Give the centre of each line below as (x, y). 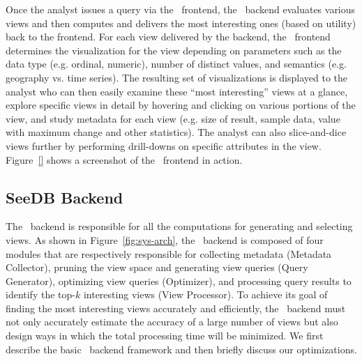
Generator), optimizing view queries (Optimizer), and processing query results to (179, 281)
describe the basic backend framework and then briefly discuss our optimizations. (181, 349)
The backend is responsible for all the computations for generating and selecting (179, 226)
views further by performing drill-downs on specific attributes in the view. (164, 145)
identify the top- (40, 294)
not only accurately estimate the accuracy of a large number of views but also (172, 322)
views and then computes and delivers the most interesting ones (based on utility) (181, 23)
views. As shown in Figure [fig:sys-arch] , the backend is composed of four (165, 239)
